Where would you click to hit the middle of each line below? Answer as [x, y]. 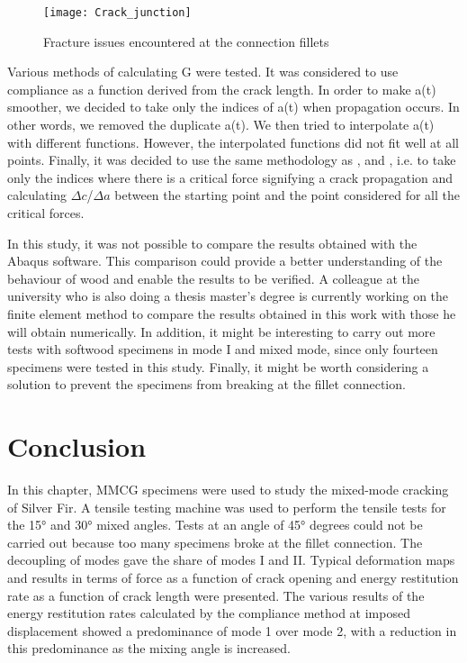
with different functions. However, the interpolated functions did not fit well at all [233, 142]
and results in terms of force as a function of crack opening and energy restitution [233, 578]
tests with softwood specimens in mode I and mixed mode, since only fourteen [223, 349]
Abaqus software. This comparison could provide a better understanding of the [225, 261]
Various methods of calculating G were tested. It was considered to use [203, 72]
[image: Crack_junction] [117, 13]
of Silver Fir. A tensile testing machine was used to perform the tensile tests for [227, 507]
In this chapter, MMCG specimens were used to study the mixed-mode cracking [228, 490]
